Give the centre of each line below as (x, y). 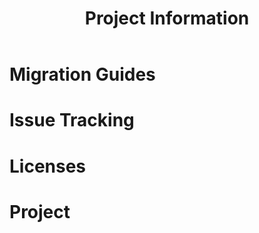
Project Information (167, 18)
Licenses (48, 166)
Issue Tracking (72, 120)
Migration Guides (82, 74)
